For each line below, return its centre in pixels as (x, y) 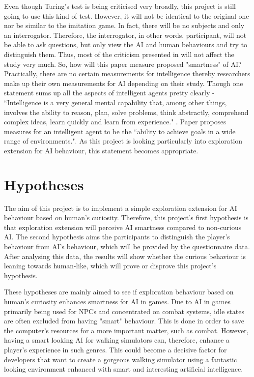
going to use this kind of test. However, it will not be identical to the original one (127, 15)
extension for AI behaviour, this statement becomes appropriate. (101, 150)
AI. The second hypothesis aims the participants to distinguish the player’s (117, 237)
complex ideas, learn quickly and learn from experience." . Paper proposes (115, 122)
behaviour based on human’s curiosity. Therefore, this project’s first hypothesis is (126, 217)
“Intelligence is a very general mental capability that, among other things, (115, 102)
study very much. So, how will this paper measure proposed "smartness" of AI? (123, 64)
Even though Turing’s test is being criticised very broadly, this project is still (120, 6)
